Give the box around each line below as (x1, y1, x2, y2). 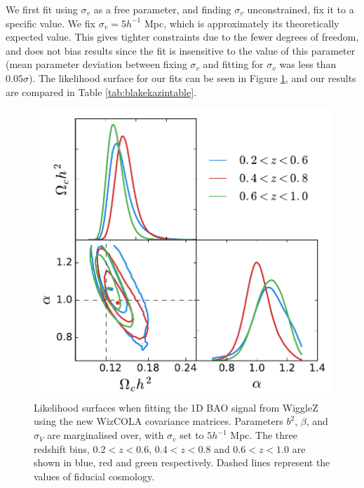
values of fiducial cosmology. (34, 468, 155, 483)
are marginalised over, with (47, 428, 164, 442)
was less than (279, 57, 337, 72)
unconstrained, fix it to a (247, 2, 354, 16)
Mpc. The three (230, 428, 298, 442)
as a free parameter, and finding (93, 2, 231, 16)
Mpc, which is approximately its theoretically (144, 15, 339, 30)
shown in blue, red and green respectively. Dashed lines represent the (34, 455, 330, 470)
